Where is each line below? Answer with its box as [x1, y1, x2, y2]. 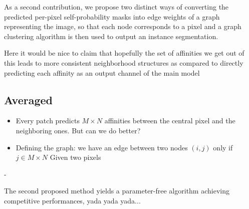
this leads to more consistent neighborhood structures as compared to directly [4, 57, 243, 68]
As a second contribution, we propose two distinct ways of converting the [4, 2, 229, 12]
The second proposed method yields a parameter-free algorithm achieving [4, 185, 229, 196]
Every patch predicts [16, 115, 80, 126]
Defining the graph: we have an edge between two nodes [16, 142, 188, 152]
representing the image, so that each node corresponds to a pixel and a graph [4, 21, 241, 32]
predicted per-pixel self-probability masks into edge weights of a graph [4, 11, 220, 22]
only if [213, 142, 233, 152]
